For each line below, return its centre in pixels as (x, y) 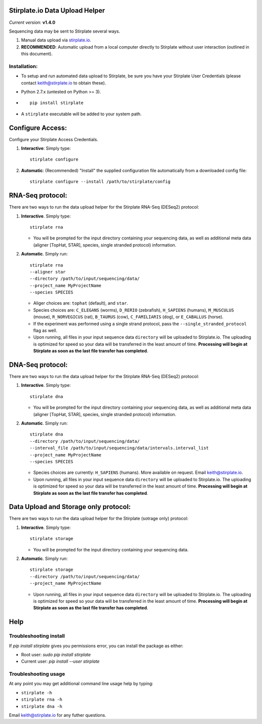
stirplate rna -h (42, 700)
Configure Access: (38, 128)
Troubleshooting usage (37, 674)
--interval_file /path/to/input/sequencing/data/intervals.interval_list (119, 448)
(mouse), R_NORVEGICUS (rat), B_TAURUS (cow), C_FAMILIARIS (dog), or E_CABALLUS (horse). (128, 317)
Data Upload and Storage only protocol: (70, 507)
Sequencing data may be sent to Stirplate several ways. (65, 31)
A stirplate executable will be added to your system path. (81, 114)
